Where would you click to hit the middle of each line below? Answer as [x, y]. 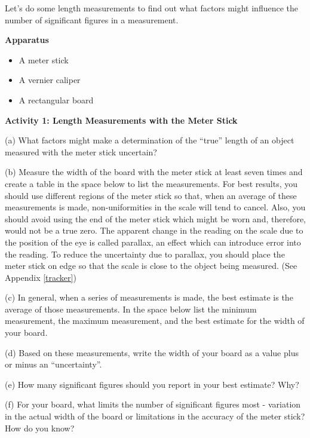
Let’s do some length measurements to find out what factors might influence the [152, 8]
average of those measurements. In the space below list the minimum [131, 309]
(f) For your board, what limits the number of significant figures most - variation [153, 404]
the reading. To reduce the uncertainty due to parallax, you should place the [145, 254]
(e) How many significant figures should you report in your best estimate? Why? [152, 384]
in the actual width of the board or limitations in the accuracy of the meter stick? [155, 416]
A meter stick [44, 59]
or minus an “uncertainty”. [53, 364]
